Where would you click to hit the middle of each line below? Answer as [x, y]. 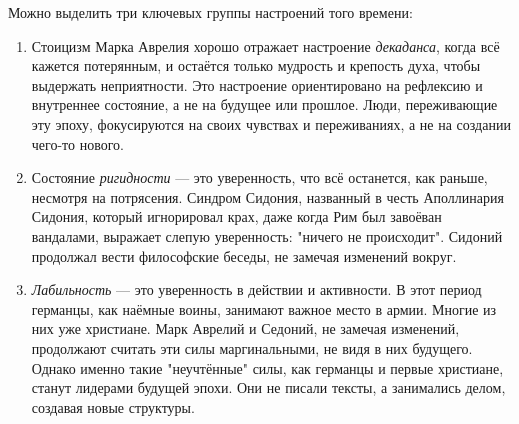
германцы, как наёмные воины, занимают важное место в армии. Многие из [264, 308]
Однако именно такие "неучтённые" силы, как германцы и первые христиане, [267, 367]
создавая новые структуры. [113, 406]
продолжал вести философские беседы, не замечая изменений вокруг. [244, 255]
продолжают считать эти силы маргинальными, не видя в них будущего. [252, 347]
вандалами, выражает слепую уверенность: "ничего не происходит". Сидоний [267, 235]
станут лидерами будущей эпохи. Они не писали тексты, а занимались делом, [268, 387]
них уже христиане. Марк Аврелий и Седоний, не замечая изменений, [245, 328]
